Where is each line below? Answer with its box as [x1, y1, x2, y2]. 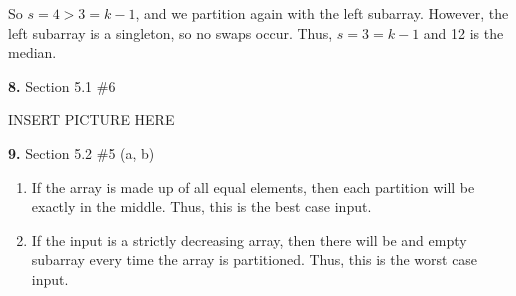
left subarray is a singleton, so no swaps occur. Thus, [8, 22, 333, 43]
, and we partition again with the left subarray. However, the [135, 3, 509, 23]
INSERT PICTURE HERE [8, 109, 175, 130]
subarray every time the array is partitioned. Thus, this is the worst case [31, 249, 478, 270]
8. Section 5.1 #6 [8, 75, 116, 96]
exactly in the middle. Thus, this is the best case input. [31, 196, 372, 217]
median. [8, 42, 57, 63]
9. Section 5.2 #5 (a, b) [8, 142, 155, 163]
